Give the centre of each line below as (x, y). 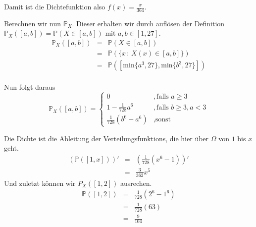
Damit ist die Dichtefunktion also (55, 6)
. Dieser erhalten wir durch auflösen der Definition (148, 23)
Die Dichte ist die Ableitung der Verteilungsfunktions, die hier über (106, 138)
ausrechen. (136, 183)
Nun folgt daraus (30, 87)
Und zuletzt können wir (40, 183)
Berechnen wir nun (32, 23)
